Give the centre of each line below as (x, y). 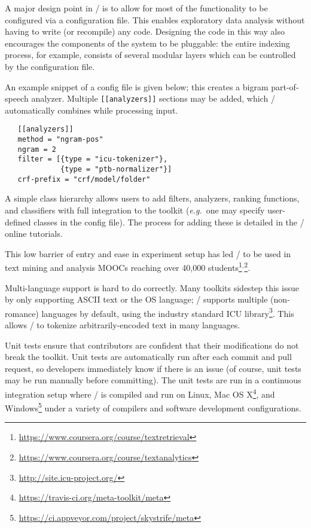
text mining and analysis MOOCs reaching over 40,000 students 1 (124, 266)
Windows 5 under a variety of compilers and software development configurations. (153, 407)
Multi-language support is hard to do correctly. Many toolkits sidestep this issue (152, 287)
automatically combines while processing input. (92, 110)
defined (18, 222)
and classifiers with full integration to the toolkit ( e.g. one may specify (135, 210)
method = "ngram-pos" (60, 140)
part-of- (285, 86)
